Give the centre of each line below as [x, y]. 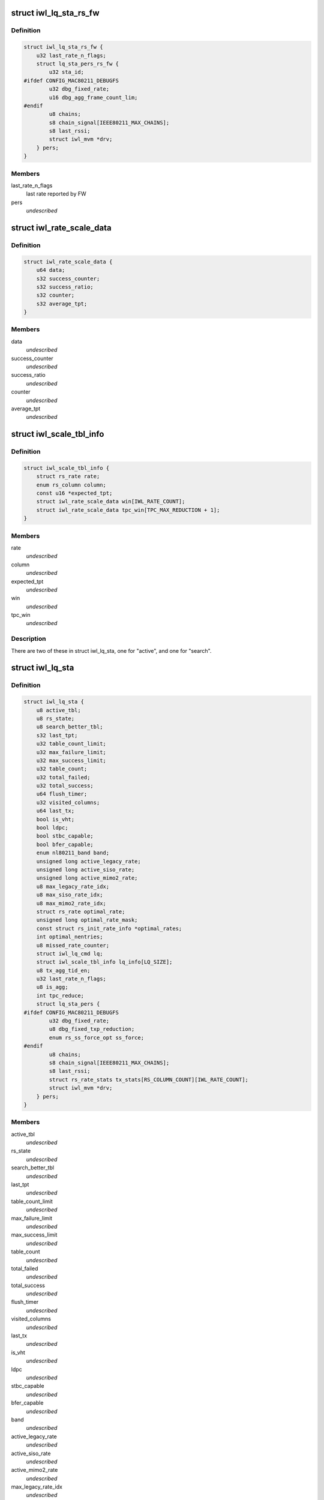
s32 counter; [55, 295]
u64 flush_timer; [62, 794]
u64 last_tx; [55, 811]
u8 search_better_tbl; [70, 727]
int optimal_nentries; [70, 937]
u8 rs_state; [55, 718]
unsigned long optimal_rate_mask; [87, 920]
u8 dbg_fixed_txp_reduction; [92, 1029]
